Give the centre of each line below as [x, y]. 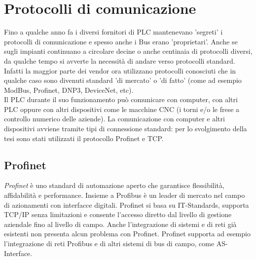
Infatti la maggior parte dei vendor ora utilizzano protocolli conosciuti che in [120, 70]
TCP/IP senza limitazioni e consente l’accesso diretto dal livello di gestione [118, 214]
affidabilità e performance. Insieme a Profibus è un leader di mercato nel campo [125, 195]
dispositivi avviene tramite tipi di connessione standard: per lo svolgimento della [126, 129]
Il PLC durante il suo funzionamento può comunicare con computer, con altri [121, 99]
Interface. [18, 253]
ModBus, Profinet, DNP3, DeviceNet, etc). [69, 90]
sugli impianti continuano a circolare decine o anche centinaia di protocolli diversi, [128, 51]
